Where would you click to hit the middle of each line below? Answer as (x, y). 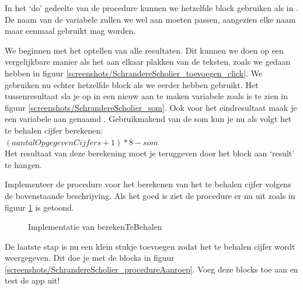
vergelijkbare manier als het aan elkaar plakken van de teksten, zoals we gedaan (148, 62)
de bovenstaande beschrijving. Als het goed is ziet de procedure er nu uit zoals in (150, 195)
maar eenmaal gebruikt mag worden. (70, 31)
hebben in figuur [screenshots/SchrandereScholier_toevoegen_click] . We (134, 73)
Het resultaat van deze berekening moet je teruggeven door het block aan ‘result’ (150, 153)
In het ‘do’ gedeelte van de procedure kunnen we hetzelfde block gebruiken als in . (152, 8)
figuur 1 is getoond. (39, 207)
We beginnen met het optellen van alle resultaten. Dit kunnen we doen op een (144, 50)
